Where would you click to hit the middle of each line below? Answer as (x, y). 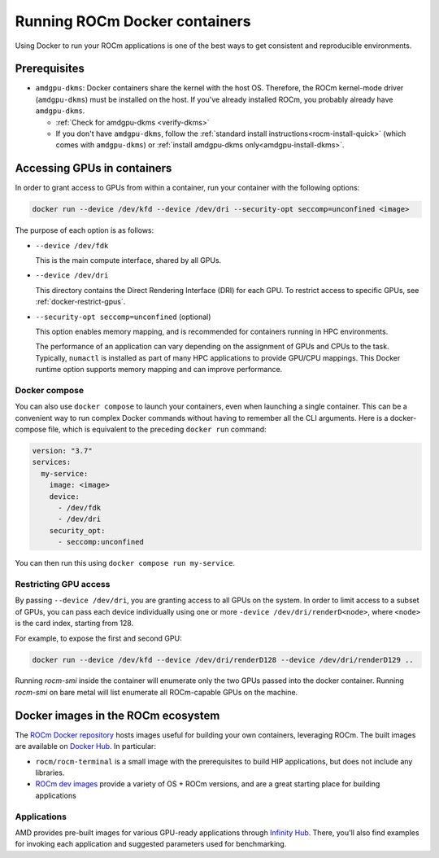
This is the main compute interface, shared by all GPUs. (128, 260)
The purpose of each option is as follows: (85, 230)
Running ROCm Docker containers (133, 21)
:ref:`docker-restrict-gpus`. (80, 302)
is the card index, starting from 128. (74, 624)
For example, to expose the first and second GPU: (98, 638)
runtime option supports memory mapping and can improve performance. (159, 370)
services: (52, 462)
